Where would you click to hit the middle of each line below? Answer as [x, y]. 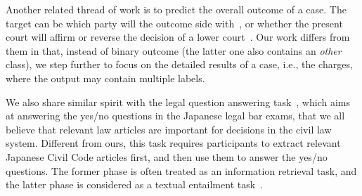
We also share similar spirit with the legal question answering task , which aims [178, 102]
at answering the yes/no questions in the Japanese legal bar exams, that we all [175, 116]
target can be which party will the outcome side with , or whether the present [174, 23]
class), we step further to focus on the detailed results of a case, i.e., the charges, [179, 64]
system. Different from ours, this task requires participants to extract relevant [173, 143]
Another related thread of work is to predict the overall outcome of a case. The [176, 9]
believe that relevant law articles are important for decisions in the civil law [169, 129]
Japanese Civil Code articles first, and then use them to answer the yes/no [167, 156]
